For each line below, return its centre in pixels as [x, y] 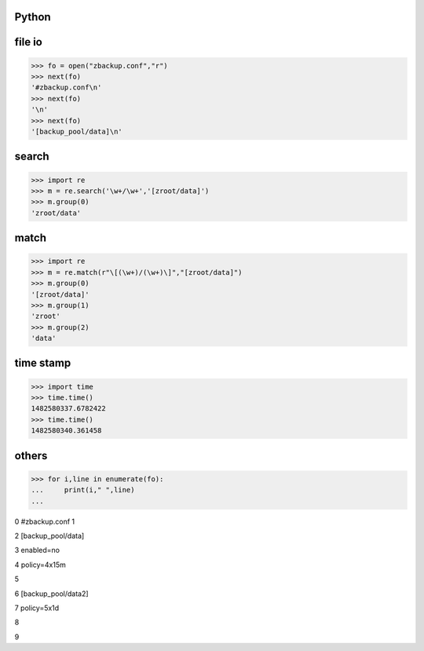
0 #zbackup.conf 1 [44, 521]
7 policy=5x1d [37, 608]
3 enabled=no [37, 550]
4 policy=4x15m [40, 565]
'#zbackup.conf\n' [66, 88]
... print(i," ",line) [83, 490]
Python [33, 17]
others [31, 455]
